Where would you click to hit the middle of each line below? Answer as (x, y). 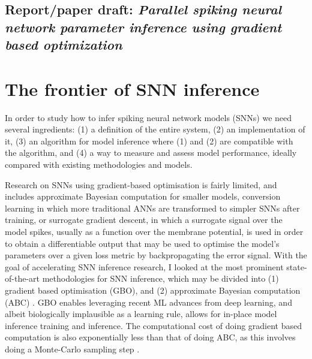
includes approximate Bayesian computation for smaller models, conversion (143, 196)
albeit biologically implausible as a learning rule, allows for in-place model (141, 314)
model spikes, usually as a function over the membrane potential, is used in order (154, 232)
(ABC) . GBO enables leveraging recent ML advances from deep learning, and (148, 302)
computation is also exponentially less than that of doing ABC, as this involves (150, 337)
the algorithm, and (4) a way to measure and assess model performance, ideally (151, 153)
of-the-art (22, 278)
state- (297, 266)
